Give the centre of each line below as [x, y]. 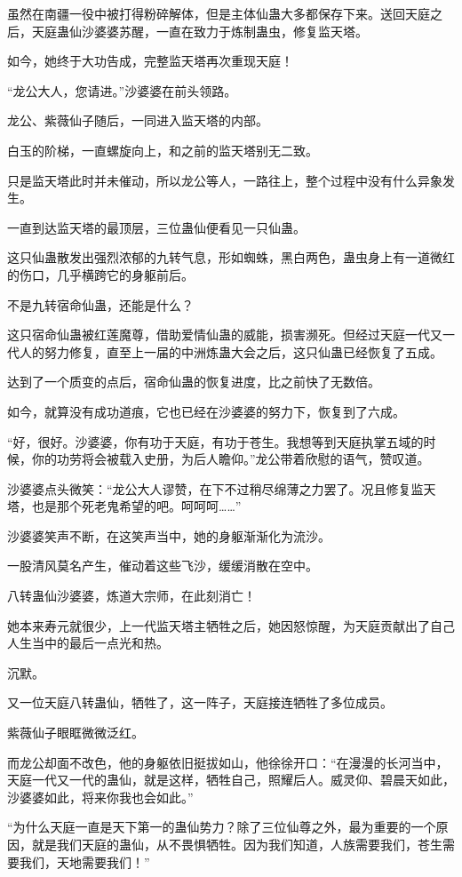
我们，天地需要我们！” [84, 861]
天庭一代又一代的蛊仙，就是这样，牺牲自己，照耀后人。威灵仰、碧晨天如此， [231, 780]
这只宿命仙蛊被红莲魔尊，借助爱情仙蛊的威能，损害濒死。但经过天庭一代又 [225, 335]
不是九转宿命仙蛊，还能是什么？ [100, 304]
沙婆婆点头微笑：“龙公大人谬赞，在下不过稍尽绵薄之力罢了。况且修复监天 [222, 488]
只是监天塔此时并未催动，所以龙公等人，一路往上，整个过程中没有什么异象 [225, 180]
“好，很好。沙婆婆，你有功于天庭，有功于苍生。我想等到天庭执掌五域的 [215, 441]
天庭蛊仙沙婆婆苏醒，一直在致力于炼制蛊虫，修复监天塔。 [199, 31]
